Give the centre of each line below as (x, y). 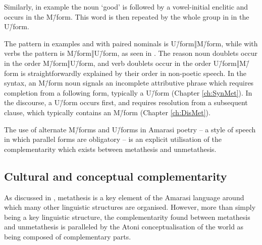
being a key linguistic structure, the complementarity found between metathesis (127, 217)
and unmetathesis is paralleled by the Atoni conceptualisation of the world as (124, 227)
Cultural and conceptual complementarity (116, 176)
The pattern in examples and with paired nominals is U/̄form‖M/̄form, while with (131, 43)
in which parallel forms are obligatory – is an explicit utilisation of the (113, 139)
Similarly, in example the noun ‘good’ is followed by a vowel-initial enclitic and (126, 7)
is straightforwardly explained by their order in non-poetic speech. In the (134, 73)
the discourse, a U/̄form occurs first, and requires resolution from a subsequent (126, 102)
